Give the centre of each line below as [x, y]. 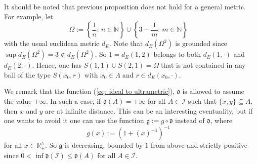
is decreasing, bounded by [104, 145]
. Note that [126, 43]
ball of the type [27, 74]
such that [202, 101]
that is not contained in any [203, 65]
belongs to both [177, 54]
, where [221, 120]
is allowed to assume [214, 91]
